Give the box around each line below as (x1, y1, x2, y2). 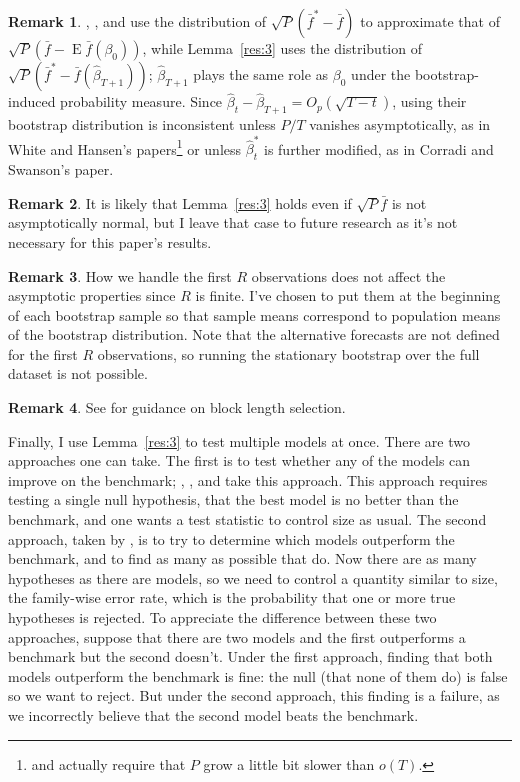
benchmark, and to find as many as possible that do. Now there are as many (8, 548, 477, 569)
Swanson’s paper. (8, 159, 114, 180)
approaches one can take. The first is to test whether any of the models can (8, 450, 471, 471)
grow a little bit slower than (203, 753, 375, 774)
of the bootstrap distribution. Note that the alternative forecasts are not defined (8, 324, 500, 345)
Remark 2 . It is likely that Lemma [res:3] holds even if (8, 192, 352, 213)
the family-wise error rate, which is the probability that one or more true (8, 587, 456, 608)
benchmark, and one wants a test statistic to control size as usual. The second (8, 509, 487, 530)
